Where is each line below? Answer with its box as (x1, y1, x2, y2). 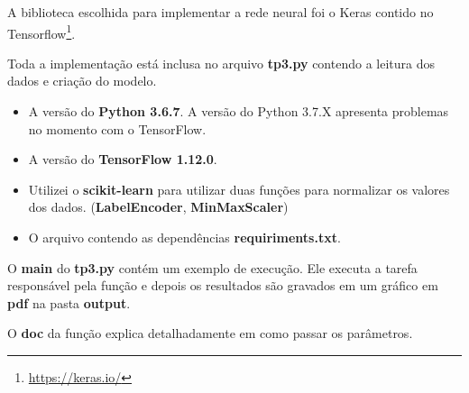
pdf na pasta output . (7, 293, 131, 312)
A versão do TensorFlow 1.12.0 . (28, 150, 217, 169)
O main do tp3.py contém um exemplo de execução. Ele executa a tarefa (7, 258, 418, 277)
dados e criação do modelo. (7, 71, 157, 90)
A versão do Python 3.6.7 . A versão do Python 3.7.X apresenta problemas (28, 102, 449, 121)
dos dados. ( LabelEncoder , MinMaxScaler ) (28, 197, 289, 216)
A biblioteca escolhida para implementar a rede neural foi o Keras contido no (7, 3, 434, 21)
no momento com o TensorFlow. (28, 119, 207, 138)
